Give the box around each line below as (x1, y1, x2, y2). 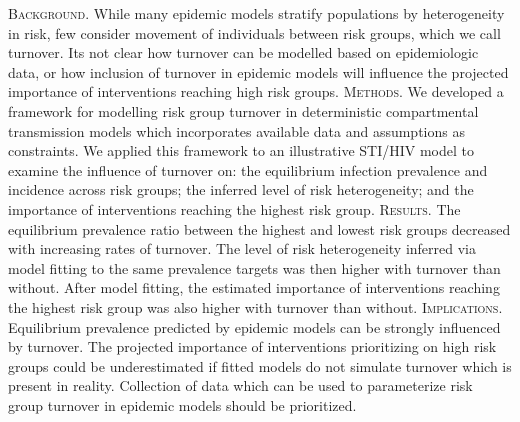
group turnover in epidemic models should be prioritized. (8, 394, 357, 415)
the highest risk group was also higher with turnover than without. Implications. (8, 296, 503, 317)
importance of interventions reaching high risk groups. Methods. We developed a (8, 81, 504, 102)
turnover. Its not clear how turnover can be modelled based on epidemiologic (8, 42, 479, 63)
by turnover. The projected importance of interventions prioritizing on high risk (8, 336, 497, 357)
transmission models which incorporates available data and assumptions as (8, 120, 465, 141)
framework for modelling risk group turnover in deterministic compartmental (8, 100, 479, 121)
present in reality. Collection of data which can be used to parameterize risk (8, 375, 473, 396)
